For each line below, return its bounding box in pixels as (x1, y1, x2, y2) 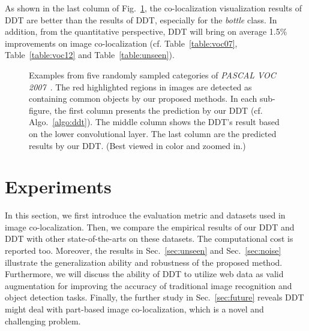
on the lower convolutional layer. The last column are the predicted (29, 127, 277, 139)
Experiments (5, 174, 112, 199)
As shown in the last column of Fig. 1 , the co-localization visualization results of (5, 2, 302, 14)
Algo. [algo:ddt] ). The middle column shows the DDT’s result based (29, 116, 280, 128)
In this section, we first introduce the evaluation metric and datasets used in (5, 209, 286, 221)
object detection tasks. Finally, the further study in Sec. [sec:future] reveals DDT (5, 291, 304, 303)
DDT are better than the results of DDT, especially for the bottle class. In (5, 13, 277, 26)
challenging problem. (5, 314, 81, 327)
